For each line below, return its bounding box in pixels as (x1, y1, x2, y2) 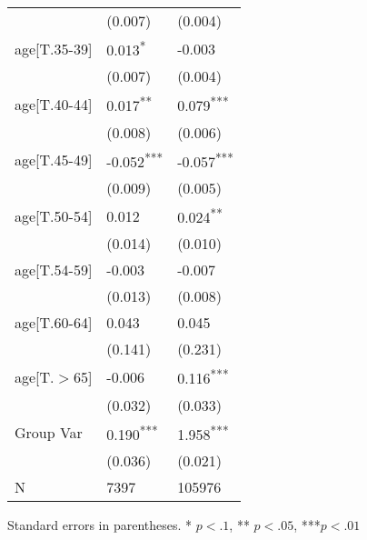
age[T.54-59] (15, 259, 93, 281)
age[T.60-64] (15, 312, 93, 334)
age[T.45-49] (15, 149, 93, 171)
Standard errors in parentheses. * (7, 515, 193, 534)
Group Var (15, 422, 83, 444)
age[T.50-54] (15, 205, 93, 226)
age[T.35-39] (15, 37, 93, 59)
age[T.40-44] (15, 93, 93, 115)
